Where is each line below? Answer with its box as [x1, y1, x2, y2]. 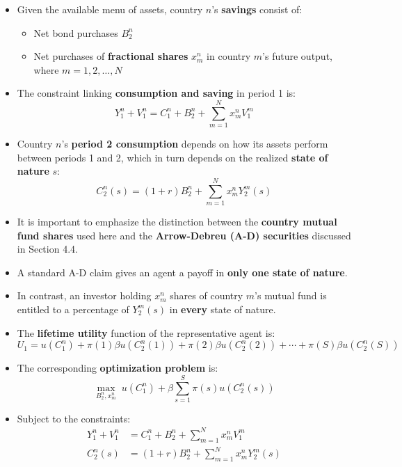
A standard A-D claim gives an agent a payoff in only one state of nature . [17, 264, 348, 279]
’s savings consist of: [211, 2, 303, 16]
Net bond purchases [33, 25, 118, 40]
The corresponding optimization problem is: [17, 361, 218, 375]
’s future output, [262, 49, 332, 63]
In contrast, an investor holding [17, 288, 152, 303]
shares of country [170, 288, 243, 303]
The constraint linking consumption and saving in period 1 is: [17, 86, 296, 100]
